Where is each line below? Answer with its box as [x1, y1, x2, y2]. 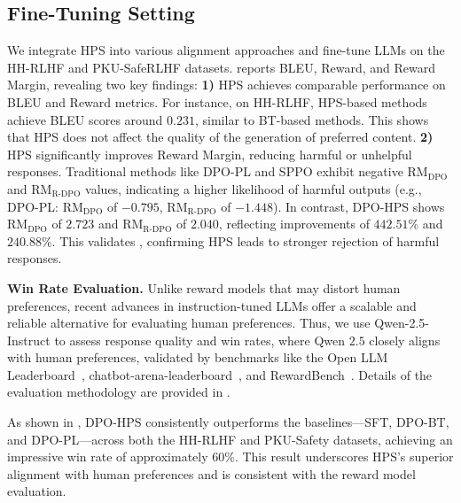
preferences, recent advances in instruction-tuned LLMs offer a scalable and [7, 296, 417, 314]
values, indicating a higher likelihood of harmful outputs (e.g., [85, 179, 422, 197]
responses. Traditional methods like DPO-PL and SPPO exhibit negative [7, 162, 403, 181]
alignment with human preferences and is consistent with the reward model [7, 464, 416, 483]
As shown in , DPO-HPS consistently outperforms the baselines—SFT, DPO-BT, [7, 413, 449, 431]
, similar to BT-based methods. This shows [194, 110, 429, 128]
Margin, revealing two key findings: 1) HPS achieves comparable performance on [7, 75, 446, 94]
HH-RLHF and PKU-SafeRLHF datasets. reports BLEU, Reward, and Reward [7, 58, 435, 76]
